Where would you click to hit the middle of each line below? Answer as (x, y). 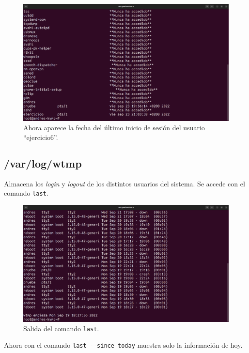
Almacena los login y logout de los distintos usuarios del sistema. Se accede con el (124, 183)
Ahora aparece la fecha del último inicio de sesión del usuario (114, 128)
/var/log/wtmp (43, 163)
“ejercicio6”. (41, 137)
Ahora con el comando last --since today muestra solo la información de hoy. (123, 345)
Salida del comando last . (61, 329)
